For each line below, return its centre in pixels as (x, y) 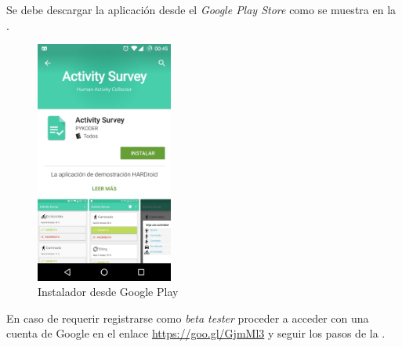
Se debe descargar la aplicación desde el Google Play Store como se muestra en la (201, 9)
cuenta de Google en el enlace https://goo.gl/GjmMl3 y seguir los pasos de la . (196, 333)
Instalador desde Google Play (108, 292)
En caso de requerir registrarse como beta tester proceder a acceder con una (188, 318)
